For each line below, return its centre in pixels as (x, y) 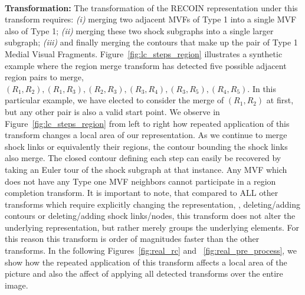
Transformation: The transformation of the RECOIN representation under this (151, 7)
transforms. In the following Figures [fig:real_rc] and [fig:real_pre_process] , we (151, 250)
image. (17, 285)
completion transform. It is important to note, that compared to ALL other (142, 193)
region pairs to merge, (44, 77)
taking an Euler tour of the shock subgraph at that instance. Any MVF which (146, 169)
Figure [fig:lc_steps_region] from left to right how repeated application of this (147, 123)
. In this (262, 88)
